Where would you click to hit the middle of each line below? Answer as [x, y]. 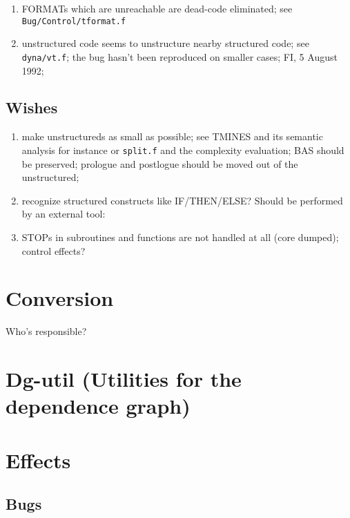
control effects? [54, 250]
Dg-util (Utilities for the [124, 379]
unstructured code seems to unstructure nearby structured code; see [165, 43]
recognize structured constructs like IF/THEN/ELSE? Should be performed [182, 200]
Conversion [60, 298]
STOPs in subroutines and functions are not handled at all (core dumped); [180, 237]
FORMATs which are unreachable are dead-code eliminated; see [157, 8]
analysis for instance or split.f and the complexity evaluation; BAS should [183, 150]
